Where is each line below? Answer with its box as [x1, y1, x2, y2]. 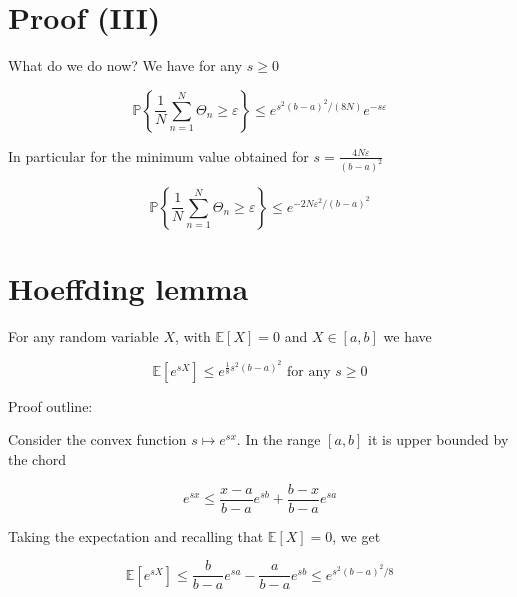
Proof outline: [8, 395, 93, 416]
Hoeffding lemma [8, 267, 249, 308]
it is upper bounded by [368, 429, 509, 450]
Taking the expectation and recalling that [8, 525, 264, 546]
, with [175, 325, 211, 346]
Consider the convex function [8, 429, 187, 450]
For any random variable [8, 325, 159, 346]
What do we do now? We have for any [8, 55, 243, 76]
